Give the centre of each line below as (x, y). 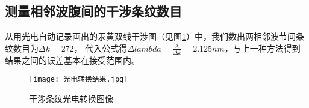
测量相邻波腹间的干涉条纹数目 (93, 11)
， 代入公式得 (101, 48)
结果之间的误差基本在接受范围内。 (72, 60)
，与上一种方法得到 (262, 48)
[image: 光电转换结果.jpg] (79, 79)
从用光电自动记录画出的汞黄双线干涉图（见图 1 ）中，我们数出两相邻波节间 (150, 36)
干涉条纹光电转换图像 (71, 98)
